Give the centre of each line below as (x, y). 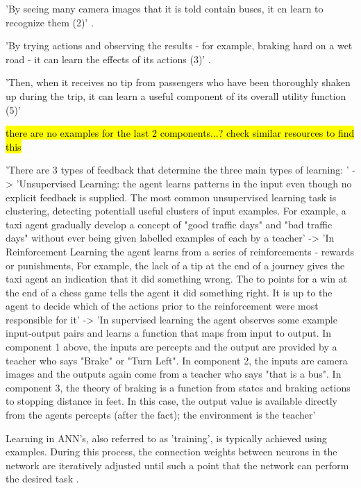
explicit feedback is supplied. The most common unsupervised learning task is (171, 197)
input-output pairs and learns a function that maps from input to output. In (169, 333)
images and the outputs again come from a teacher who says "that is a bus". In (174, 374)
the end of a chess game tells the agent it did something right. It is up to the (169, 292)
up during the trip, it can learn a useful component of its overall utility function (176, 95)
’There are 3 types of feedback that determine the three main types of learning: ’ (177, 170)
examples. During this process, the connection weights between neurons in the (171, 452)
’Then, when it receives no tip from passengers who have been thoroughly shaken (178, 82)
